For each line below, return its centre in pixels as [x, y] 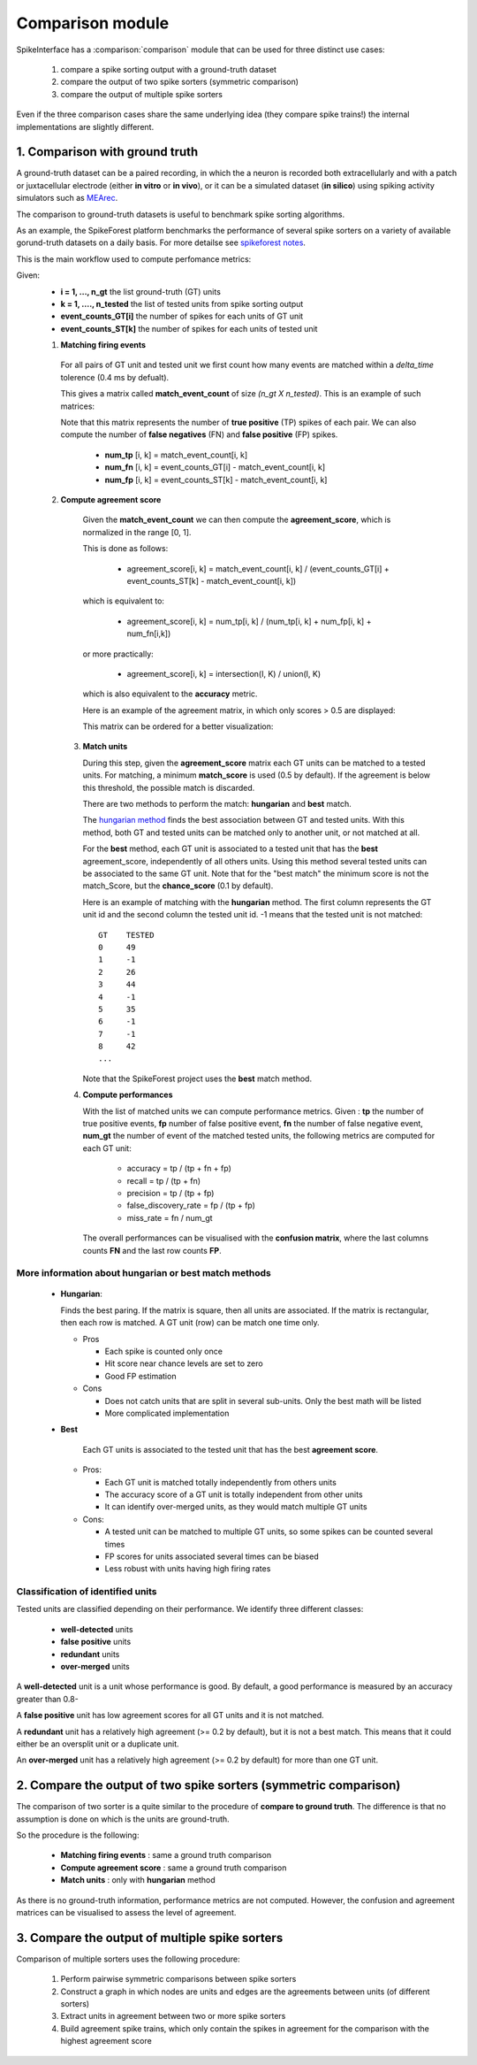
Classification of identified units [87, 1592]
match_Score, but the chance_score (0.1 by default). [178, 886]
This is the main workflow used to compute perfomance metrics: [134, 259]
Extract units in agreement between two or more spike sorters [173, 2016]
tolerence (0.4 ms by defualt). [115, 377]
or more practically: [118, 654]
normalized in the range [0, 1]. [137, 532]
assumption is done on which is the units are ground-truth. [123, 1819]
